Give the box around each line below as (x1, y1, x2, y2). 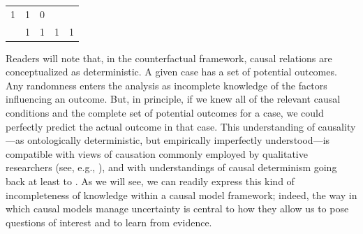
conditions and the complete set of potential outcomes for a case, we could (6, 105, 324, 120)
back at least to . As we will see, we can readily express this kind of (6, 174, 295, 189)
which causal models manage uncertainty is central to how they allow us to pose (6, 201, 349, 216)
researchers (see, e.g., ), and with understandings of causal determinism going (6, 160, 337, 175)
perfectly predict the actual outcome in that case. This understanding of (6, 119, 315, 133)
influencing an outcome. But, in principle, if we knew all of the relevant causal (6, 92, 341, 106)
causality (318, 119, 356, 133)
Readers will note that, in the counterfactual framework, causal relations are (6, 50, 332, 65)
